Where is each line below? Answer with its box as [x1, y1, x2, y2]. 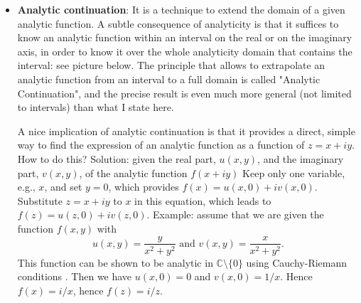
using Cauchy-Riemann [246, 255, 347, 270]
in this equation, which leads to [134, 193, 271, 208]
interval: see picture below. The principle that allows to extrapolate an [17, 58, 325, 73]
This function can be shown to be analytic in [17, 255, 213, 270]
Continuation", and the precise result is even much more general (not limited [17, 85, 352, 100]
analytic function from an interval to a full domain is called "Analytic [17, 71, 320, 86]
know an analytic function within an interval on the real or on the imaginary [17, 30, 352, 45]
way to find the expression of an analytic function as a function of [17, 137, 305, 152]
